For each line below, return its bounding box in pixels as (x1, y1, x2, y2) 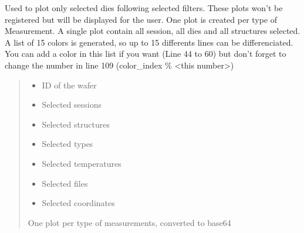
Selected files (42, 177, 88, 189)
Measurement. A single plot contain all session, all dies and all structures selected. (5, 25, 300, 37)
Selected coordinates (42, 197, 115, 209)
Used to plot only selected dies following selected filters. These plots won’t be (5, 2, 283, 13)
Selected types (42, 138, 93, 150)
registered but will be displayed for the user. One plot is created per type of (5, 13, 278, 25)
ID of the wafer (42, 78, 97, 91)
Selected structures (42, 118, 110, 130)
